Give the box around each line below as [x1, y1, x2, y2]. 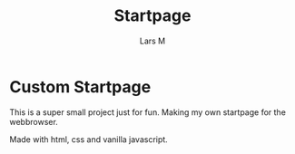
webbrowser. [9, 116, 59, 127]
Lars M [139, 35, 166, 46]
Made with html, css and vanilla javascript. [9, 133, 168, 145]
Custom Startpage [9, 76, 152, 97]
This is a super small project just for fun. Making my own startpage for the [9, 106, 286, 118]
